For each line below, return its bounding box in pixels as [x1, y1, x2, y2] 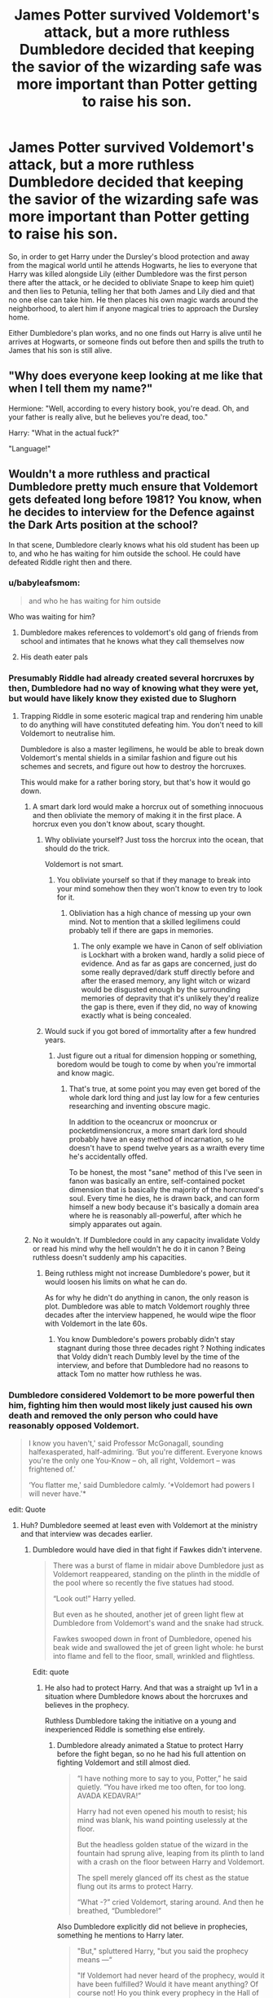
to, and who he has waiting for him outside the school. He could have [8, 548, 241, 558]
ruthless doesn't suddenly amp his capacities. [32, 1252, 187, 1262]
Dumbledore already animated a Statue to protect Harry [56, 1741, 244, 1750]
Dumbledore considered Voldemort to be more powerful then [8, 1389, 255, 1401]
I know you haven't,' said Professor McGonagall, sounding [28, 1438, 224, 1448]
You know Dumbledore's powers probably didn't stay [56, 1335, 236, 1344]
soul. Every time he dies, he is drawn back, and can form [68, 1194, 260, 1204]
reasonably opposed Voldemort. [8, 1420, 140, 1432]
